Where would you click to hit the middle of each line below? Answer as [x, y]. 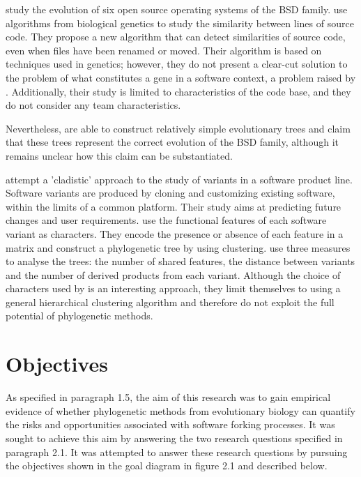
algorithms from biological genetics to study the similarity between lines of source [180, 23]
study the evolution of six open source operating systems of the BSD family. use [177, 9]
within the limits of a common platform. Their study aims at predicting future [174, 206]
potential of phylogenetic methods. [79, 316]
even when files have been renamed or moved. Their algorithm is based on [164, 50]
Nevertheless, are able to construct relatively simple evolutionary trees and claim [178, 128]
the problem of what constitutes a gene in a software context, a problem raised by [181, 77]
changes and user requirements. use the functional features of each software [166, 220]
